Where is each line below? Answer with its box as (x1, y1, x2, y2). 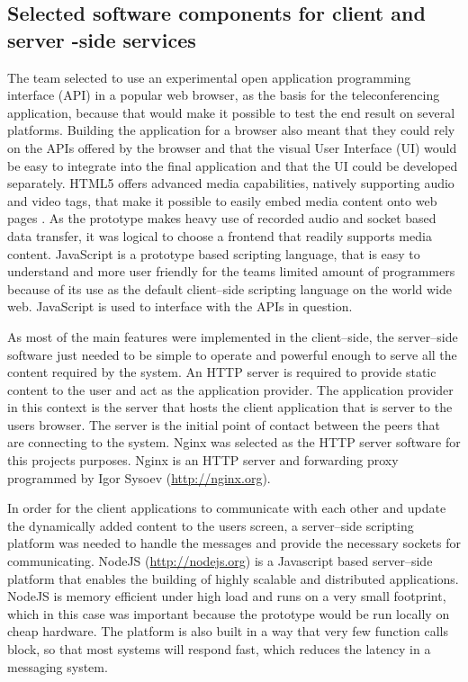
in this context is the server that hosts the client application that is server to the (7, 398, 453, 417)
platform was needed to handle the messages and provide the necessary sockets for (7, 534, 461, 552)
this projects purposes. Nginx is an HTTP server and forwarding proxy (7, 451, 399, 470)
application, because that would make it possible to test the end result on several (7, 103, 455, 121)
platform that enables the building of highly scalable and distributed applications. (7, 569, 459, 588)
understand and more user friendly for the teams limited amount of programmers (7, 262, 455, 281)
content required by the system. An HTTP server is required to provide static (7, 363, 436, 381)
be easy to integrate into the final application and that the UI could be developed (7, 156, 458, 175)
